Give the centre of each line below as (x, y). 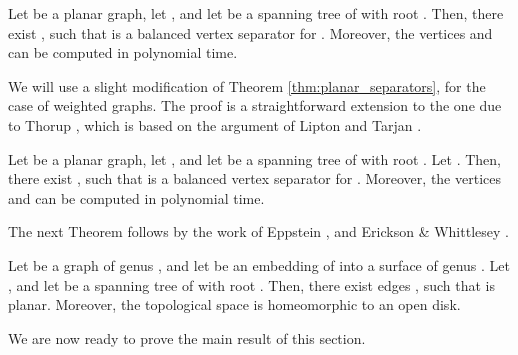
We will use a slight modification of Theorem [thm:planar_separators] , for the (247, 85)
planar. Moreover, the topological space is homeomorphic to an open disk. (234, 304)
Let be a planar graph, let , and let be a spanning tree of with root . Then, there (256, 13)
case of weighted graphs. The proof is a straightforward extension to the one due (255, 105)
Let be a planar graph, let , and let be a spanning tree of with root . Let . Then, (254, 158)
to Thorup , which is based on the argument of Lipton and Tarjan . (215, 124)
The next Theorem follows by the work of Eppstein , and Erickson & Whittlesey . (258, 231)
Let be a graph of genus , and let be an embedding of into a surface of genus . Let (259, 264)
